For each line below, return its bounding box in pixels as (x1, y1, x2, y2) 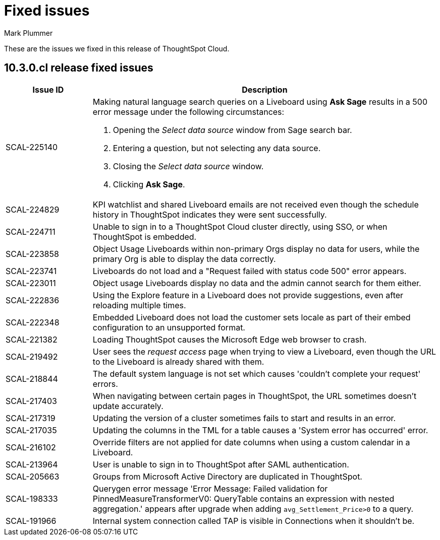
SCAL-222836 (6, 295, 60, 305)
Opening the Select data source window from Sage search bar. (113, 124, 352, 135)
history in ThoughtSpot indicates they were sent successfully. (92, 209, 327, 220)
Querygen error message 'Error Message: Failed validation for (92, 483, 328, 494)
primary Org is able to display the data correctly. (92, 253, 276, 264)
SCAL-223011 (6, 278, 56, 288)
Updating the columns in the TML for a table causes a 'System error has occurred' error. (92, 425, 428, 435)
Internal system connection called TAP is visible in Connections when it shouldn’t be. (92, 515, 415, 526)
